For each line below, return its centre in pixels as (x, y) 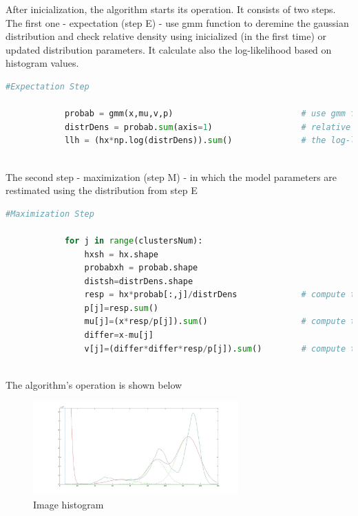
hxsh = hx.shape (121, 254)
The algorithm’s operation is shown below (94, 384)
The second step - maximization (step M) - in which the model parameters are (171, 176)
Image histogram (69, 504)
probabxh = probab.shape (141, 268)
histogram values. (42, 63)
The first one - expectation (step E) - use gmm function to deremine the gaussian (177, 22)
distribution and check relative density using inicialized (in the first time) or (166, 36)
